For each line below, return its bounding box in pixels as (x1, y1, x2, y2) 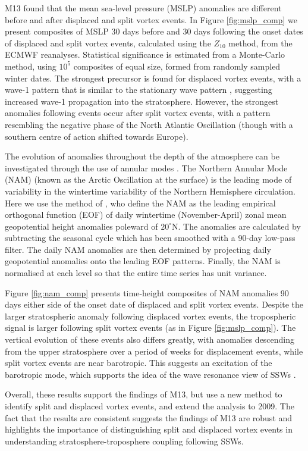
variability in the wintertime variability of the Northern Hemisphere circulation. (5, 184, 296, 197)
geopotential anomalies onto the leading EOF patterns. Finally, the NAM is (5, 255, 281, 267)
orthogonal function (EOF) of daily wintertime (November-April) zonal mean (5, 208, 287, 221)
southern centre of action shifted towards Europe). (5, 130, 188, 142)
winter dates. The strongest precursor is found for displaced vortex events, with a (5, 71, 301, 84)
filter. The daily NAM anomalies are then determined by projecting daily (5, 243, 271, 255)
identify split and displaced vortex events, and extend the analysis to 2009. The (5, 400, 294, 412)
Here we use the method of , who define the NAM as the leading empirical (5, 196, 276, 209)
